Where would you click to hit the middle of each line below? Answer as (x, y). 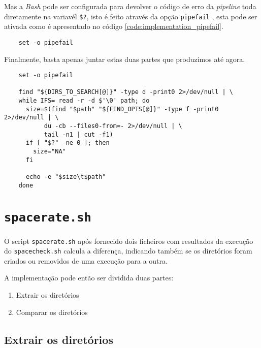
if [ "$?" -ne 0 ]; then (68, 143)
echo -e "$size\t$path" (66, 177)
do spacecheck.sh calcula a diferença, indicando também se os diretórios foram (128, 251)
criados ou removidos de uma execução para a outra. (86, 260)
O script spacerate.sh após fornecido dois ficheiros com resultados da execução (129, 241)
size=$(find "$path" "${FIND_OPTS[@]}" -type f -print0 (122, 109)
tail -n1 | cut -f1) (78, 134)
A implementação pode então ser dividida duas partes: (89, 278)
